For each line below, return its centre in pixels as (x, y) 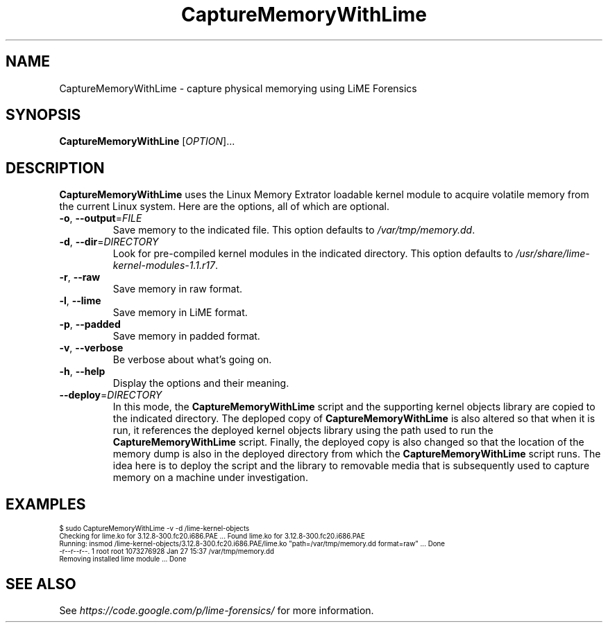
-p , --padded (90, 324)
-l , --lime (80, 301)
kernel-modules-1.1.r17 (164, 265)
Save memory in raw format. (178, 289)
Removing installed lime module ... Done (123, 559)
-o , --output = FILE (101, 218)
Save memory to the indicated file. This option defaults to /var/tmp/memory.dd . (294, 230)
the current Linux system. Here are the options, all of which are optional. (224, 207)
